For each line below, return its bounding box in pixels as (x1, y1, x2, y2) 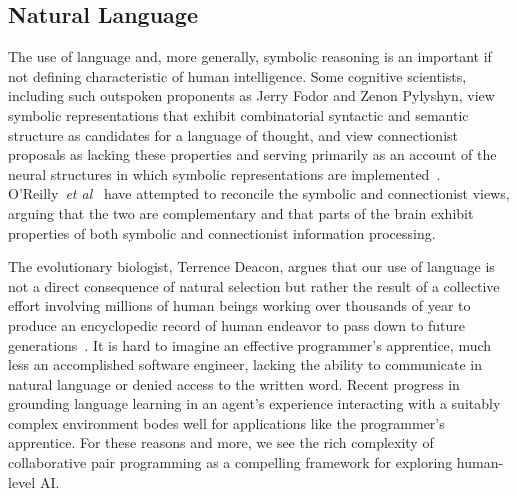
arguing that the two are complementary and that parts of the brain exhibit (8, 202, 474, 223)
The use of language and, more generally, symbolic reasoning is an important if (8, 46, 492, 67)
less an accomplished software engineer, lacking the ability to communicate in (8, 354, 483, 375)
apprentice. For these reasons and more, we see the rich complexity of (8, 432, 434, 453)
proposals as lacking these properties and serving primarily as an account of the (8, 144, 497, 165)
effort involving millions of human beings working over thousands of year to (8, 295, 471, 316)
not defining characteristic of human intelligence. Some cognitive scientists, (8, 65, 467, 86)
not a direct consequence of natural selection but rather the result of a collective (8, 275, 500, 296)
